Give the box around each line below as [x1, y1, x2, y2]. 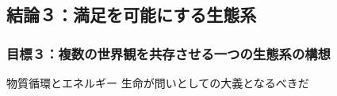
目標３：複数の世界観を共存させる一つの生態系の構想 [6, 43, 331, 63]
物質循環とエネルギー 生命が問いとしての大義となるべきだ [6, 75, 309, 90]
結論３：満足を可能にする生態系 [6, 2, 257, 27]
